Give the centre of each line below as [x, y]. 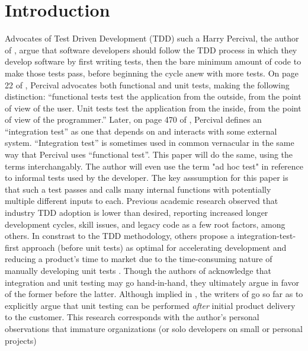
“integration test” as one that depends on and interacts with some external [141, 131]
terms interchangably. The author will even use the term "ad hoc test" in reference [154, 166]
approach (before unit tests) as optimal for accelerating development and [154, 247]
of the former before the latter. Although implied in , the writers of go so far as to [154, 294]
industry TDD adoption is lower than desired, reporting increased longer [137, 213]
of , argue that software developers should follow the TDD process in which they [151, 50]
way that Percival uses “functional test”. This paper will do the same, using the [149, 154]
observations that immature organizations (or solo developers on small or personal [154, 328]
